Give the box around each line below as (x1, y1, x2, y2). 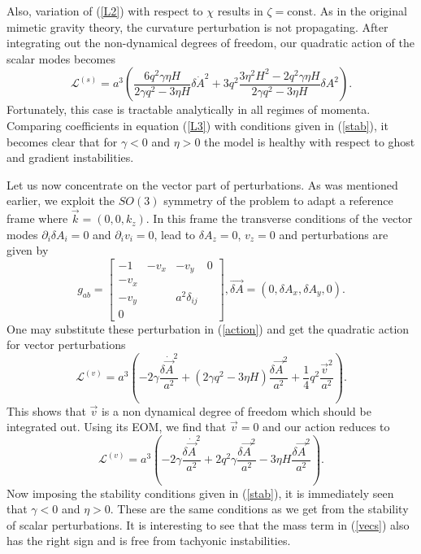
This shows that (7, 402, 86, 419)
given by (7, 242, 49, 259)
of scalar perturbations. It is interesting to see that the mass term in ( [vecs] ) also (7, 516, 410, 533)
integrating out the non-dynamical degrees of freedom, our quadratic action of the (7, 34, 414, 51)
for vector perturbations (7, 336, 126, 353)
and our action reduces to (263, 418, 390, 435)
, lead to (154, 225, 196, 242)
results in (217, 2, 263, 19)
